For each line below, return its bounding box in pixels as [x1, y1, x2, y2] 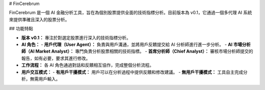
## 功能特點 [9, 26, 33, 31]
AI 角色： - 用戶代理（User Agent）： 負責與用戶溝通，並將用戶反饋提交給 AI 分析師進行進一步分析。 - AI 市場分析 [21, 41, 251, 47]
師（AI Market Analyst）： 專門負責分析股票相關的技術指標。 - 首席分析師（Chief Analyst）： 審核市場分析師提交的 [21, 48, 253, 54]
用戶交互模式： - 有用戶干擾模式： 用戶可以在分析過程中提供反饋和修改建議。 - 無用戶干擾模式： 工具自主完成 [21, 69, 243, 75]
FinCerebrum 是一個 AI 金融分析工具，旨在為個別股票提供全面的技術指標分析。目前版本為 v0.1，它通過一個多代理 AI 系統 [9, 10, 252, 16]
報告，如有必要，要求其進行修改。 [21, 55, 90, 61]
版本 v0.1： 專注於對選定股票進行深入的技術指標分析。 [21, 34, 131, 40]
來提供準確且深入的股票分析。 [9, 16, 70, 22]
